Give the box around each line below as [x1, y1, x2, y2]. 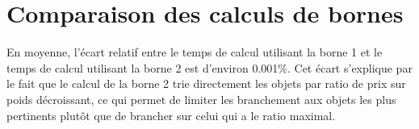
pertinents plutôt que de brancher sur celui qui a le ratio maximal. [6, 106, 336, 123]
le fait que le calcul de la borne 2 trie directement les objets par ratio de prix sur [6, 75, 406, 92]
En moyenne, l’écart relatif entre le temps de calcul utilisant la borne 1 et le [6, 44, 383, 60]
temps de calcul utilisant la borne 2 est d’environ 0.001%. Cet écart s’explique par [6, 59, 413, 76]
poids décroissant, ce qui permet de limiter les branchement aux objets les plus [6, 90, 396, 107]
